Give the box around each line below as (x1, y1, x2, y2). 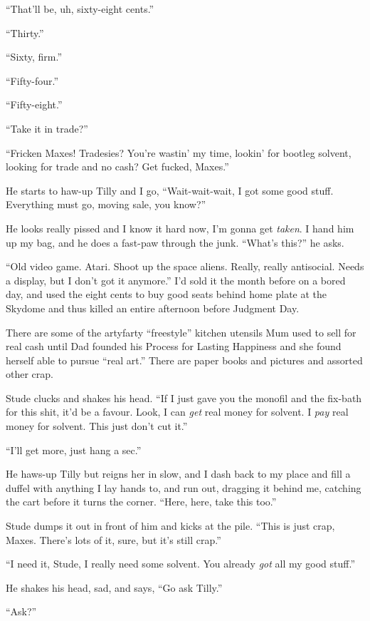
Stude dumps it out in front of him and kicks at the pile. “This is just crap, (6, 518, 335, 533)
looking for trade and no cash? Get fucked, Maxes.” (6, 159, 229, 174)
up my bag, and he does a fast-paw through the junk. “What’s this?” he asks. (6, 235, 344, 250)
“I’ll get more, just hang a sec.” (6, 442, 142, 457)
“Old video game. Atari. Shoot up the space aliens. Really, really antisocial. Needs (6, 259, 364, 274)
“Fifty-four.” (6, 73, 59, 88)
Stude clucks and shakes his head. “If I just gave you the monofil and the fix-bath (6, 390, 362, 405)
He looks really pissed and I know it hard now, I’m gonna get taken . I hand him (6, 220, 354, 235)
